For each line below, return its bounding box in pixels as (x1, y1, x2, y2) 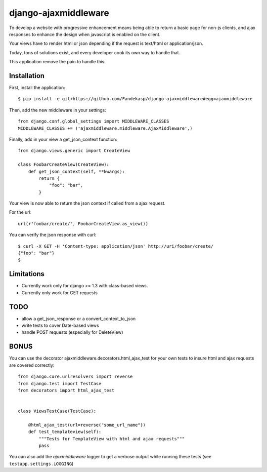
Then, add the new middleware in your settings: (9, 107, 106, 113)
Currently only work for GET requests (21, 289, 98, 296)
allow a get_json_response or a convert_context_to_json (21, 315, 136, 321)
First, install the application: (9, 84, 65, 91)
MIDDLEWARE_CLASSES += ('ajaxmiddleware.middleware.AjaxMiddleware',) (18, 125, 193, 131)
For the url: (9, 209, 32, 215)
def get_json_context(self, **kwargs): (28, 168, 125, 174)
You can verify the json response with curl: (9, 232, 96, 238)
